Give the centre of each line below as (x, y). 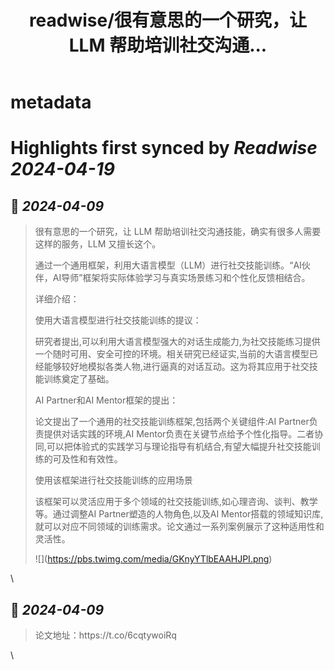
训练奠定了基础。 (79, 379)
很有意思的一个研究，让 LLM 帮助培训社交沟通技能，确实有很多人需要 (178, 232)
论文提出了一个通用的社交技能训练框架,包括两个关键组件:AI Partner (172, 422)
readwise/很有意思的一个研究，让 (168, 20)
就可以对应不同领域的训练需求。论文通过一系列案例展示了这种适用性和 (179, 527)
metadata (51, 102)
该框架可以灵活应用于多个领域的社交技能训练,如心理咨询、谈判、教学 (176, 502)
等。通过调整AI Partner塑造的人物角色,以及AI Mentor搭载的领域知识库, (179, 514)
